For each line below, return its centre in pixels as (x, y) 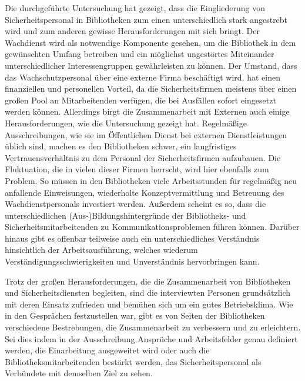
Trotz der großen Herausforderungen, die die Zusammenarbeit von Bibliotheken (148, 281)
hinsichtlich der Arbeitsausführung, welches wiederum (101, 250)
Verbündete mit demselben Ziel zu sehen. (79, 373)
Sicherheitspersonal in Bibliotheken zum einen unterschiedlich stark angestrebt (146, 19)
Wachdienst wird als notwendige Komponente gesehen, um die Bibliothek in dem (150, 42)
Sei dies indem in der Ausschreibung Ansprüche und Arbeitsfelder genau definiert (151, 338)
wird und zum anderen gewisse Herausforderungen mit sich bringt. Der (133, 31)
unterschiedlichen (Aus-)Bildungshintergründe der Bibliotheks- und (125, 215)
